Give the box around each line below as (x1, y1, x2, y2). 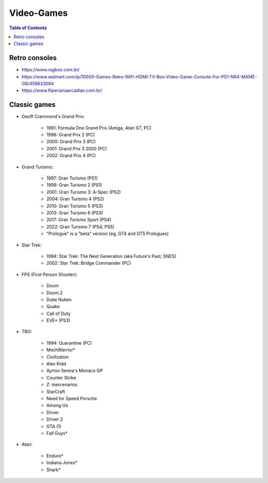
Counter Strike (46, 374, 76, 380)
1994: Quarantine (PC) (46, 340, 92, 346)
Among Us (46, 402, 68, 409)
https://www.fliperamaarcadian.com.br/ (21, 87, 102, 94)
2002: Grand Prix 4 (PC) (46, 153, 96, 159)
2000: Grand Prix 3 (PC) (46, 139, 96, 145)
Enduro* (46, 453, 64, 459)
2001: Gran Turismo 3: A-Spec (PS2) (46, 189, 121, 195)
